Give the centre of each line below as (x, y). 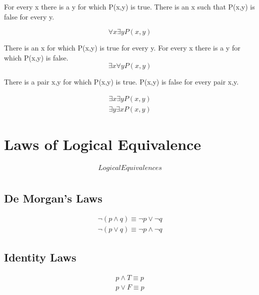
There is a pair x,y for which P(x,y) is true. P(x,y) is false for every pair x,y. (121, 82)
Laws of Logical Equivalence (103, 144)
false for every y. (29, 16)
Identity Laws (40, 257)
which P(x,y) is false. (36, 57)
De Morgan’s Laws (53, 198)
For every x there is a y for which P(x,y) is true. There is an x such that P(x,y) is (129, 6)
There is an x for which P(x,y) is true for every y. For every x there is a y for (122, 48)
